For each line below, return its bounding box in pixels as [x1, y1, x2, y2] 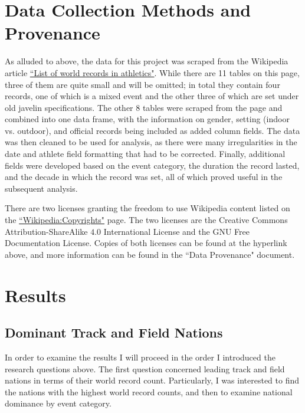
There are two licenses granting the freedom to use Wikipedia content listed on [5, 202, 290, 214]
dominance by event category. [5, 397, 111, 409]
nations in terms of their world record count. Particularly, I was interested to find [5, 374, 299, 386]
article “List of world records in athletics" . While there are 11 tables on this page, [5, 66, 300, 78]
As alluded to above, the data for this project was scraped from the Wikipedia [5, 55, 288, 67]
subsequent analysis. [5, 182, 78, 194]
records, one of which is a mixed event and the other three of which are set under [5, 90, 299, 102]
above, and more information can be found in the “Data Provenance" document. [5, 248, 295, 260]
